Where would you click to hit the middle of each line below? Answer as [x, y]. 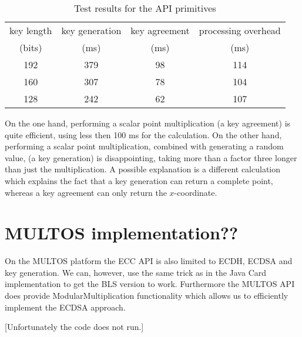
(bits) [31, 47]
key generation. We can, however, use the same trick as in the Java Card [136, 272]
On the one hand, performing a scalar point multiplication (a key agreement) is [148, 123]
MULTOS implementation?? [122, 233]
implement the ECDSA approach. [65, 307]
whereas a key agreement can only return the [86, 192]
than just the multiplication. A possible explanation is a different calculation [142, 169]
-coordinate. [196, 192]
